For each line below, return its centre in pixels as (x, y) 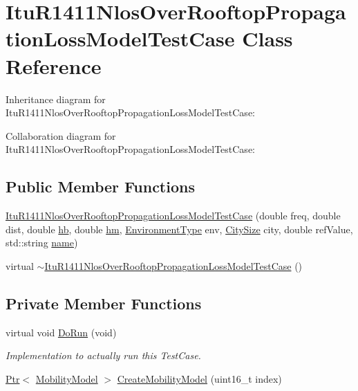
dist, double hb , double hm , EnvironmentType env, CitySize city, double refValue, (179, 229)
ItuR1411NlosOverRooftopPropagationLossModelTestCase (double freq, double (173, 216)
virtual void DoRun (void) (61, 332)
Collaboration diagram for (61, 135)
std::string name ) (42, 243)
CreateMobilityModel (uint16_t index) (199, 378)
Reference (54, 65)
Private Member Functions (104, 303)
